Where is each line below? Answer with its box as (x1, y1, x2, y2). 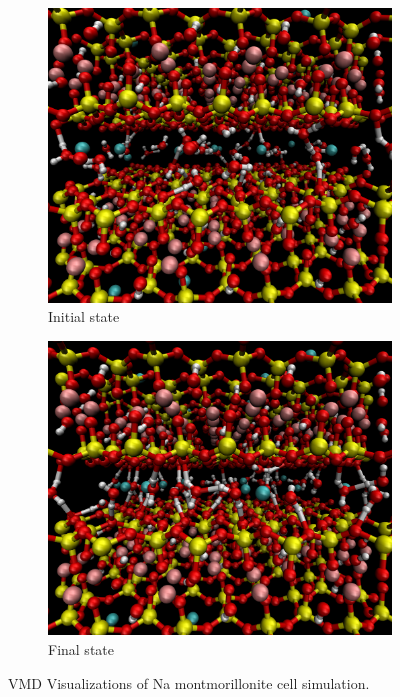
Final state (48, 639, 114, 659)
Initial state (48, 306, 120, 327)
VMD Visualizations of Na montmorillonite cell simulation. (8, 672, 370, 693)
